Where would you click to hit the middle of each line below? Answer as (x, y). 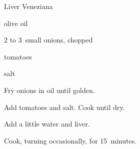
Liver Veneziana (28, 6)
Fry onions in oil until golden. (49, 90)
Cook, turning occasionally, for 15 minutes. (70, 140)
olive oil (16, 23)
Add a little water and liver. (47, 124)
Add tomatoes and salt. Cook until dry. (64, 107)
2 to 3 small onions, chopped (48, 40)
